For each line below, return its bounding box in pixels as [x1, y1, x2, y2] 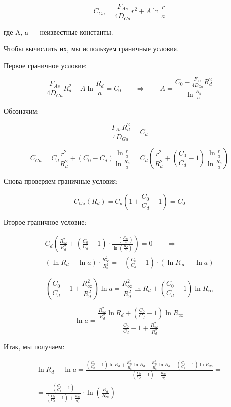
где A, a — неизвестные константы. [4, 26, 113, 37]
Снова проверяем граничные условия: [4, 176, 118, 186]
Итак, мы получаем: [4, 341, 65, 351]
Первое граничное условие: [4, 60, 87, 70]
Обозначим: [4, 105, 39, 116]
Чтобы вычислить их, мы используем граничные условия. [4, 43, 179, 54]
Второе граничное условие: [4, 216, 87, 227]
